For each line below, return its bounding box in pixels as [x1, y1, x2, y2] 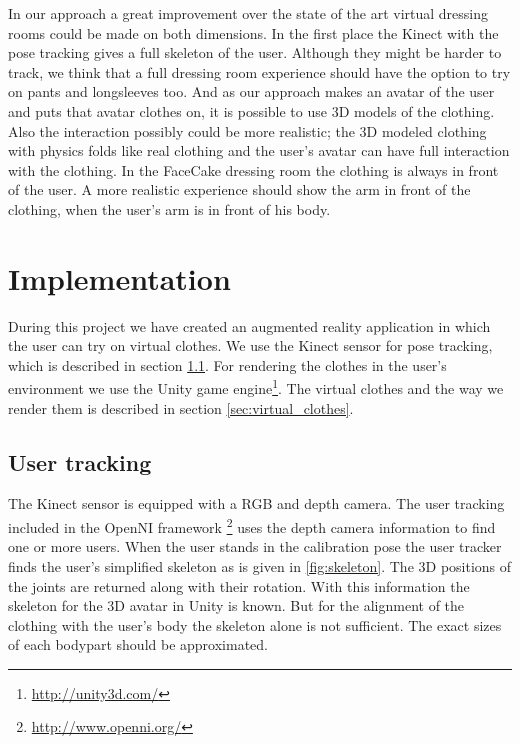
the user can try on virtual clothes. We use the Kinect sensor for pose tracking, [8, 335, 493, 356]
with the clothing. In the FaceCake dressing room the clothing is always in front [8, 159, 499, 180]
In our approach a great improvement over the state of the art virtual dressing [8, 3, 489, 23]
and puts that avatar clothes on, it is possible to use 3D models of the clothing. [8, 100, 495, 121]
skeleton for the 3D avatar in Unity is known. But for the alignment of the [8, 595, 465, 616]
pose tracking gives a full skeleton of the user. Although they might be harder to [8, 42, 502, 63]
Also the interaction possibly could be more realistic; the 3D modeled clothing [8, 120, 487, 141]
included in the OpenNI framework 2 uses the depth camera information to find [8, 514, 496, 537]
